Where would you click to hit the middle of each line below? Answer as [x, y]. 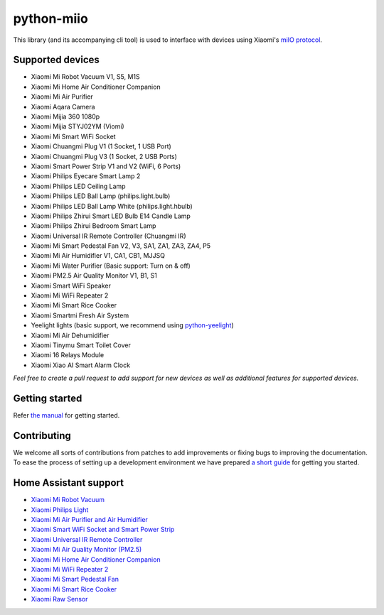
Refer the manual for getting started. [66, 415]
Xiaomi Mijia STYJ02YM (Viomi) [78, 126]
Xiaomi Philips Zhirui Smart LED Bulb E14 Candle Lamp [111, 216]
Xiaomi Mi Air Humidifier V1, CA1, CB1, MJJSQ [98, 256]
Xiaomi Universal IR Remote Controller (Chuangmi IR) [108, 236]
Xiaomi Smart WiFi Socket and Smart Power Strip [103, 530]
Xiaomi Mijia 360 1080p [65, 116]
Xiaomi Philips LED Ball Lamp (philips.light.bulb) [101, 196]
